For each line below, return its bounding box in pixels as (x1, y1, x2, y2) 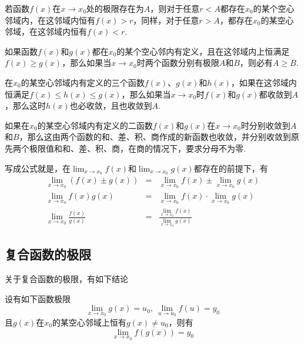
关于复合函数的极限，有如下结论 (5, 273, 128, 285)
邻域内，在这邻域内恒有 (5, 14, 95, 26)
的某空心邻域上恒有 (52, 316, 126, 328)
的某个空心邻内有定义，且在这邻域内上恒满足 (116, 45, 290, 57)
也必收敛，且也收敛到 (69, 99, 152, 112)
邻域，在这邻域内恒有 (5, 25, 87, 38)
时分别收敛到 (240, 119, 290, 131)
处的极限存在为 (86, 2, 144, 14)
